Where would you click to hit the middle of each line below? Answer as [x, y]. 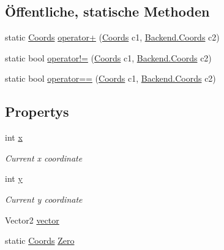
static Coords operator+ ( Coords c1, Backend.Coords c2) [112, 37]
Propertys [37, 111]
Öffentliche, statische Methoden [107, 11]
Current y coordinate [44, 199]
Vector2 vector [32, 220]
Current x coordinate [44, 158]
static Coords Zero [40, 240]
